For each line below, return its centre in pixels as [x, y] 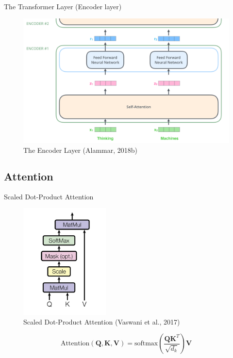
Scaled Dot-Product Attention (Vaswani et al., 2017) [102, 321]
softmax [146, 344]
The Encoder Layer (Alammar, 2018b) [81, 150]
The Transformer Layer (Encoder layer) [63, 6]
